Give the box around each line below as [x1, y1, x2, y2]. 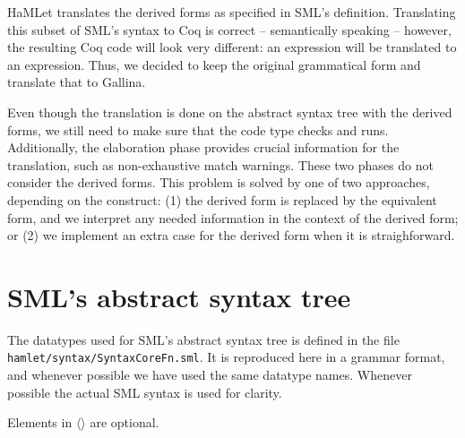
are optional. [90, 413, 159, 432]
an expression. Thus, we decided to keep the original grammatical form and [7, 55, 421, 73]
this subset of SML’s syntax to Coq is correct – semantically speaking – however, [7, 20, 452, 39]
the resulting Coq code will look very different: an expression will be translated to [7, 38, 457, 56]
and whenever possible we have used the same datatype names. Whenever [7, 365, 412, 384]
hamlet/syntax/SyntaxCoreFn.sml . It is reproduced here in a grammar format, [7, 348, 445, 366]
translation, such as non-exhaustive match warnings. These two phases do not [7, 155, 434, 174]
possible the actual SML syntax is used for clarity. [7, 382, 282, 401]
